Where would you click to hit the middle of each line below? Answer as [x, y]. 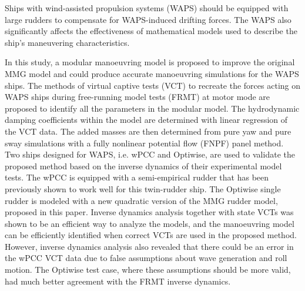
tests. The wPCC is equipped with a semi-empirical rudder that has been [137, 177]
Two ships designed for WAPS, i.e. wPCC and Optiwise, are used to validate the [150, 154]
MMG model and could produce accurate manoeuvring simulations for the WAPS [152, 73]
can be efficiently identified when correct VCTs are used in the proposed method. [151, 235]
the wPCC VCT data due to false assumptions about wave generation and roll [146, 258]
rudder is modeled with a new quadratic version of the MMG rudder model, [141, 200]
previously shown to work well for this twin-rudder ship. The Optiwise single [143, 188]
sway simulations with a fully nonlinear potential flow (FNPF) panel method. [144, 143]
